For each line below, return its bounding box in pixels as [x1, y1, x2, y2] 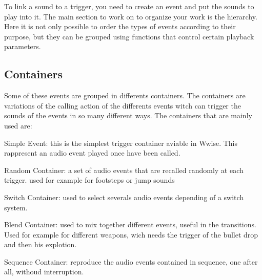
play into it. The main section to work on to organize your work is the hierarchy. [4, 11, 257, 21]
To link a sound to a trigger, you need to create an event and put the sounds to [4, 1, 254, 11]
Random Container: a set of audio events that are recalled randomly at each [4, 164, 244, 175]
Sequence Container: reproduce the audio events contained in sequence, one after [4, 256, 258, 267]
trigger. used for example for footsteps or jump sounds [4, 175, 175, 185]
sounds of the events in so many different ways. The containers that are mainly [4, 110, 252, 121]
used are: [4, 120, 32, 131]
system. [4, 202, 28, 212]
